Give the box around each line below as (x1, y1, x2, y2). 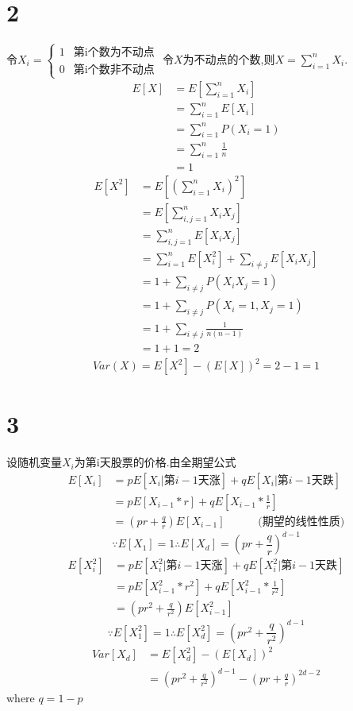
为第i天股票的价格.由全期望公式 (74, 454, 236, 470)
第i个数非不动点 (73, 64, 155, 76)
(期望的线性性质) (258, 516, 345, 527)
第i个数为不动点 (73, 47, 155, 59)
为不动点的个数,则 (182, 50, 275, 67)
